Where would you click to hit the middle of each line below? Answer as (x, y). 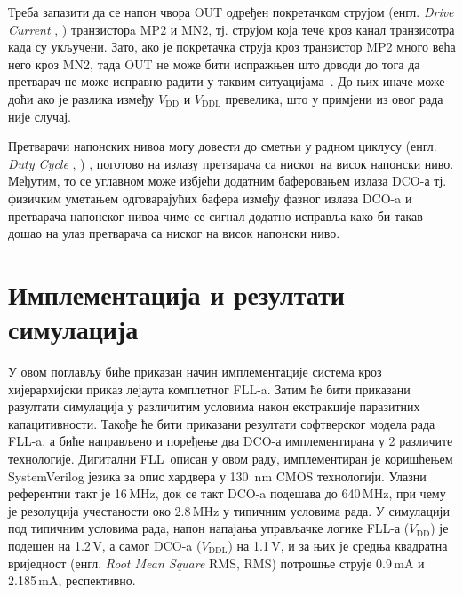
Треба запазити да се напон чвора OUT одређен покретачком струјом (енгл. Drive (231, 12)
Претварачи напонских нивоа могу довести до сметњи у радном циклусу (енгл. (223, 146)
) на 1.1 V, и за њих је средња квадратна (338, 545)
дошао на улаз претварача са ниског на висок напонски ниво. (174, 233)
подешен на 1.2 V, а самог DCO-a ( (105, 545)
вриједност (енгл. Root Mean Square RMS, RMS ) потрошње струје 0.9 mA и (216, 563)
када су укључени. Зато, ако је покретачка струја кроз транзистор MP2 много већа (232, 47)
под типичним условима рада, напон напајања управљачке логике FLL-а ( (209, 528)
